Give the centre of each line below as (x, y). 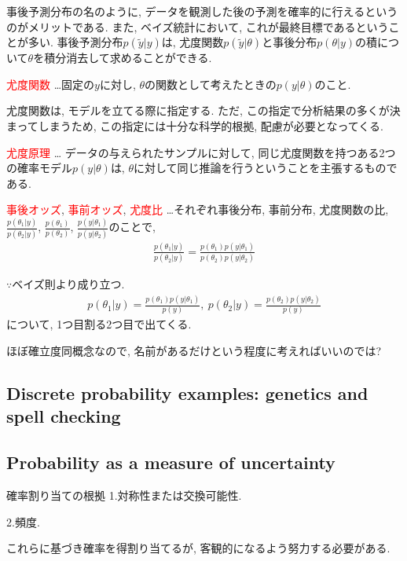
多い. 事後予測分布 (75, 42)
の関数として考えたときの (211, 84)
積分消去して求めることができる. (128, 58)
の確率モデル (39, 168)
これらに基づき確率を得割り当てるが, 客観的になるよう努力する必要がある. (198, 548)
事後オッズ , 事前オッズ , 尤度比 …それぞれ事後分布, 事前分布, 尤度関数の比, (198, 209)
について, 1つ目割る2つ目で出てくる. (99, 324)
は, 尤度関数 (192, 42)
